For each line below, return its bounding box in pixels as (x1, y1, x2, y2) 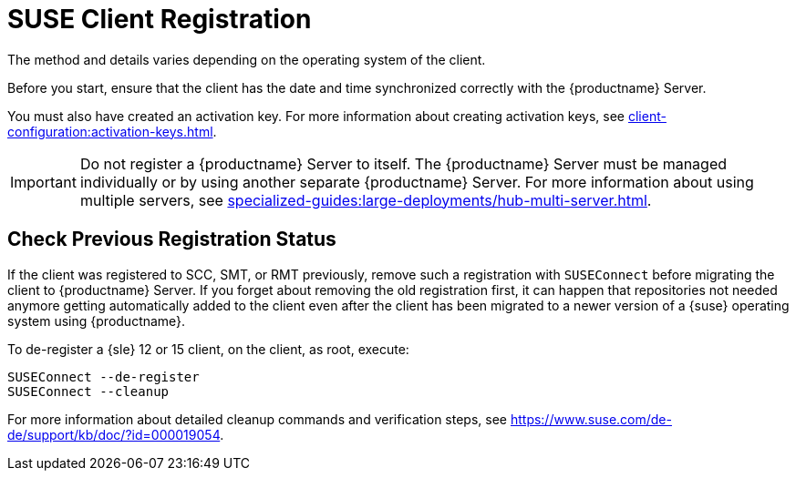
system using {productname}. (7, 312, 186, 329)
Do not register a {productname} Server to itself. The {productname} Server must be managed (79, 154, 728, 173)
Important (10, 172, 77, 191)
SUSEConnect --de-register (7, 369, 200, 384)
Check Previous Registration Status (7, 228, 336, 251)
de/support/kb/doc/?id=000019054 (7, 426, 221, 442)
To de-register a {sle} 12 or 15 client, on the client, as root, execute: (7, 341, 409, 357)
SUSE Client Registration (7, 4, 312, 35)
